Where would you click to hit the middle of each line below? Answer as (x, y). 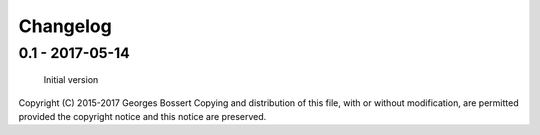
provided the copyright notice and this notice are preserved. (142, 116)
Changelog (65, 26)
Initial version (71, 80)
